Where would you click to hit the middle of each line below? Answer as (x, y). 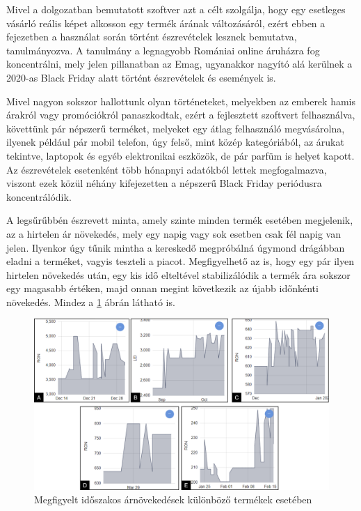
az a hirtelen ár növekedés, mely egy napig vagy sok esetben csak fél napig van (174, 233)
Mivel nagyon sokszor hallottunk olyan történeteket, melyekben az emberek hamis (181, 101)
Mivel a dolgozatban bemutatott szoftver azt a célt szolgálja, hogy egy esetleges (176, 9)
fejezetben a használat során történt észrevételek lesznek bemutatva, (152, 37)
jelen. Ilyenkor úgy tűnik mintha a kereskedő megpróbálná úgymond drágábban (176, 247)
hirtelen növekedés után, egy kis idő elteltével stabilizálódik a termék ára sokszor (178, 274)
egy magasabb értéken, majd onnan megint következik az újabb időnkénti (162, 288)
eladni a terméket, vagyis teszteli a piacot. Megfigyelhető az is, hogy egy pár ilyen (180, 261)
